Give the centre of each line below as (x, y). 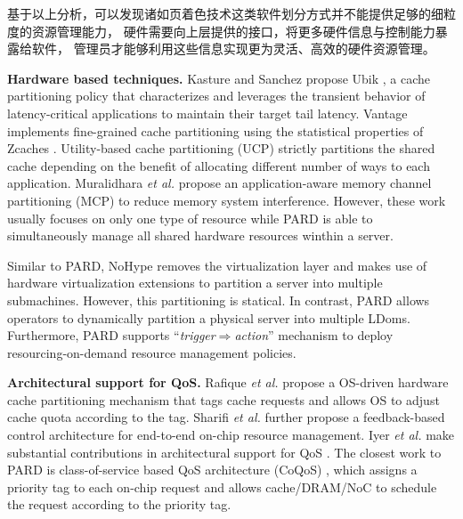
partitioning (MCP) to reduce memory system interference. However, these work (227, 200)
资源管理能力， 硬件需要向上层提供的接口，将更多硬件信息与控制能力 (233, 31)
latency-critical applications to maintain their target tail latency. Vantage (207, 113)
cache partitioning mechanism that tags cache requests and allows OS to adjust (223, 399)
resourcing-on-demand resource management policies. (152, 352)
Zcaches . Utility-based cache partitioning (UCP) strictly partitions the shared (221, 148)
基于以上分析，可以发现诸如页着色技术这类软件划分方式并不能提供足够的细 (225, 13)
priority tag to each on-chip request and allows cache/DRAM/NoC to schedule (222, 487)
